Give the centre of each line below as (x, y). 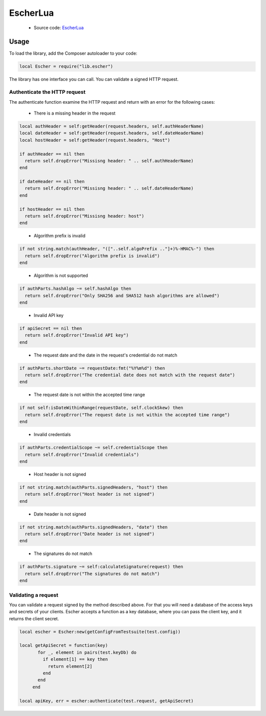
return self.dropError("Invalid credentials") (82, 455)
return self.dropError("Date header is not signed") (90, 534)
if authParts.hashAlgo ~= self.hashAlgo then (75, 289)
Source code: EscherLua (59, 28)
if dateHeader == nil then (52, 182)
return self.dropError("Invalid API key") (77, 335)
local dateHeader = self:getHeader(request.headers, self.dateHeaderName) (112, 133)
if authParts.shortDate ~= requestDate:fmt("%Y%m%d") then (92, 368)
